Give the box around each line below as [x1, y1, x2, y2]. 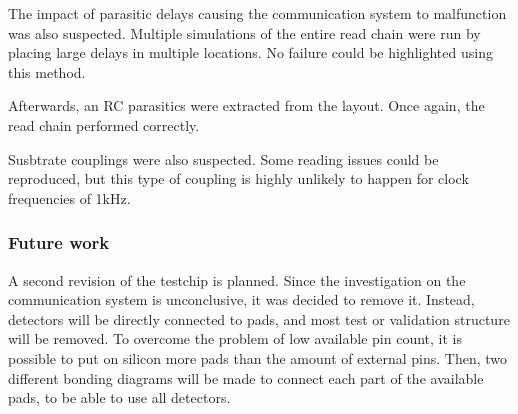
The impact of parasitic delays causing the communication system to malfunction [8, 3, 507, 23]
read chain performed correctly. [8, 114, 200, 135]
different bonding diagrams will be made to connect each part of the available [8, 367, 484, 388]
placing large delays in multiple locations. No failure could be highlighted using [8, 42, 493, 63]
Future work [8, 230, 110, 255]
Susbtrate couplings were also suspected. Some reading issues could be [8, 148, 439, 169]
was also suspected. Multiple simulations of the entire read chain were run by [8, 22, 481, 43]
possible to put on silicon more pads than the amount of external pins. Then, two [8, 347, 508, 368]
